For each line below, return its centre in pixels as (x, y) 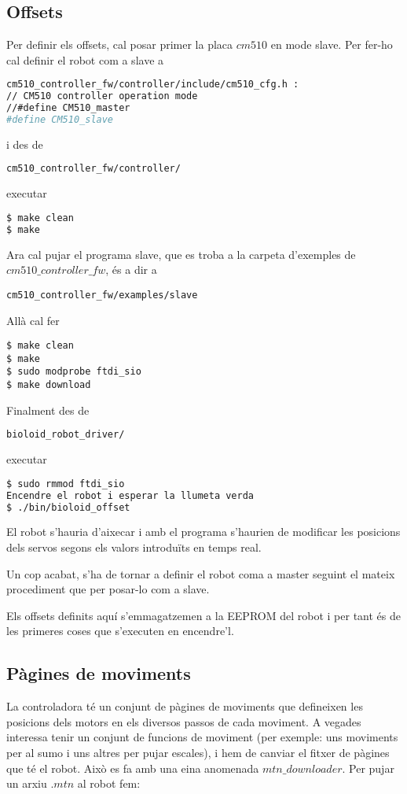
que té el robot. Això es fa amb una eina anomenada (133, 768)
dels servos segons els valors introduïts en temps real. (134, 547)
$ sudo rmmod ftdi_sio (66, 484)
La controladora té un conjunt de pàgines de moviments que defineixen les (185, 706)
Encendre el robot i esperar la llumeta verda (130, 495)
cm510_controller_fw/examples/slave (102, 295)
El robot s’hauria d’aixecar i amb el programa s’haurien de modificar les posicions (203, 532)
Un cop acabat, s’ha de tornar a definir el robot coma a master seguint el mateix (201, 573)
